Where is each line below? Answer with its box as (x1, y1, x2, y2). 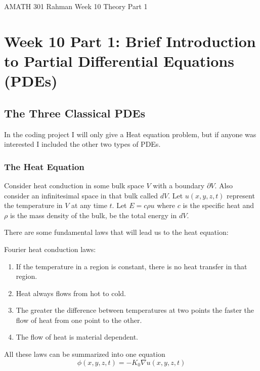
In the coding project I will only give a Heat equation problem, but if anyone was (4, 129, 256, 139)
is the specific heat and (183, 200, 254, 211)
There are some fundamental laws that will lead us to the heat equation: (4, 227, 229, 237)
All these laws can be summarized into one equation (4, 349, 165, 359)
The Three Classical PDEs (4, 105, 145, 120)
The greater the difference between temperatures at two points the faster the (16, 305, 254, 315)
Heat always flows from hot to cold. (16, 287, 126, 298)
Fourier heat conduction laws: (4, 243, 96, 254)
